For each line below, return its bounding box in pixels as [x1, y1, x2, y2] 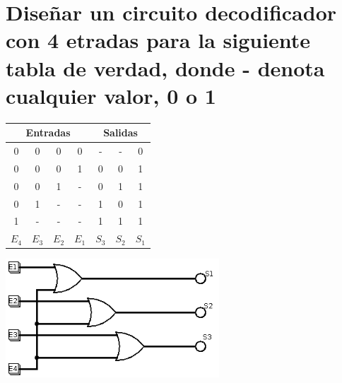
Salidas [103, 125, 138, 140]
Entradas [25, 125, 71, 140]
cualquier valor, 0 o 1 [6, 81, 216, 110]
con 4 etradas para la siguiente [6, 25, 311, 54]
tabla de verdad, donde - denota [6, 53, 325, 82]
